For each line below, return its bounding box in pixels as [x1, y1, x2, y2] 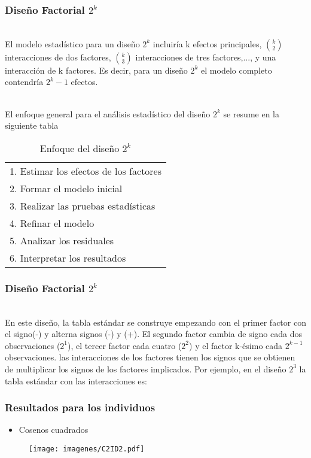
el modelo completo [201, 63, 272, 76]
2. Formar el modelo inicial [10, 181, 123, 195]
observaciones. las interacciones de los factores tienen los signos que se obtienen [5, 351, 295, 363]
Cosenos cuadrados [19, 423, 89, 436]
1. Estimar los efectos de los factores [10, 163, 162, 178]
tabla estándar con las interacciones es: [5, 374, 147, 387]
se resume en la [223, 107, 279, 120]
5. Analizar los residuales [10, 233, 114, 247]
